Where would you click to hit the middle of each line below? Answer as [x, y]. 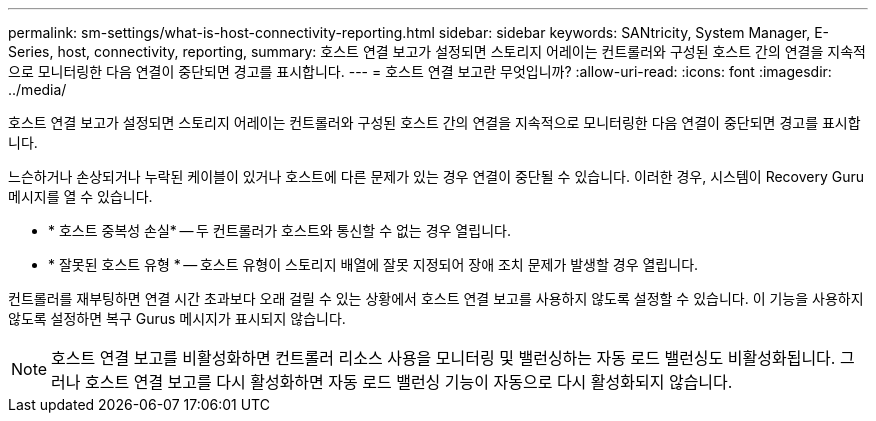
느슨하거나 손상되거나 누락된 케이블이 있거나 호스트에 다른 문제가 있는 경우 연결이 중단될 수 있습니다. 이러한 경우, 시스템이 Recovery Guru [436, 176]
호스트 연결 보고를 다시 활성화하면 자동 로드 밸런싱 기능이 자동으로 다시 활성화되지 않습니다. [409, 382]
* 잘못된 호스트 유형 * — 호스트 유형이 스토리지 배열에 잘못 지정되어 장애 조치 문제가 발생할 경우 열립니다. [373, 264]
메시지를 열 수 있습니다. [80, 196]
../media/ [37, 89]
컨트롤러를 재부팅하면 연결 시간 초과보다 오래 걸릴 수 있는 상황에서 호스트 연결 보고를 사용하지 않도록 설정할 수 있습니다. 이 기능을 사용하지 [436, 298]
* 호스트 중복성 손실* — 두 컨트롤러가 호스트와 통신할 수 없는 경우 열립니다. [279, 230]
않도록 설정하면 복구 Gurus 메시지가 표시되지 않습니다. [177, 318]
